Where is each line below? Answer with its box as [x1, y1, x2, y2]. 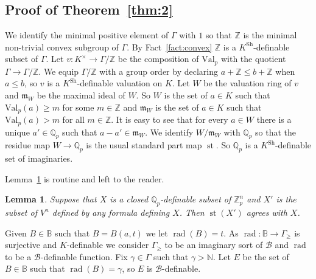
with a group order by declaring [99, 64, 218, 77]
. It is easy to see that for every [111, 113, 228, 126]
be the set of [242, 250, 289, 263]
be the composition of [118, 52, 199, 65]
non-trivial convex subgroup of [5, 40, 119, 53]
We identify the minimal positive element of [5, 29, 169, 41]
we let [146, 226, 168, 239]
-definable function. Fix [40, 250, 128, 263]
